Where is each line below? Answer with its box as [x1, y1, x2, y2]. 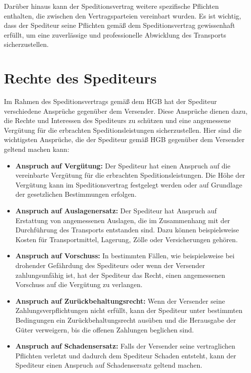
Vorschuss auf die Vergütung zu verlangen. [15, 279, 143, 290]
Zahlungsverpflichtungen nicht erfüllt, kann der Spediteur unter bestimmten [15, 305, 243, 315]
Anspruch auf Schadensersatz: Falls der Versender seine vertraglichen [15, 341, 235, 351]
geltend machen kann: [4, 144, 69, 154]
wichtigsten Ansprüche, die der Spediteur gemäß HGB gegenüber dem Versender [4, 134, 245, 145]
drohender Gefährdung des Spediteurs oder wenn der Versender [15, 260, 205, 270]
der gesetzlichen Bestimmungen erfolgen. [15, 189, 137, 199]
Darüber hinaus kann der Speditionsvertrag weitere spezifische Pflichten [4, 1, 219, 11]
